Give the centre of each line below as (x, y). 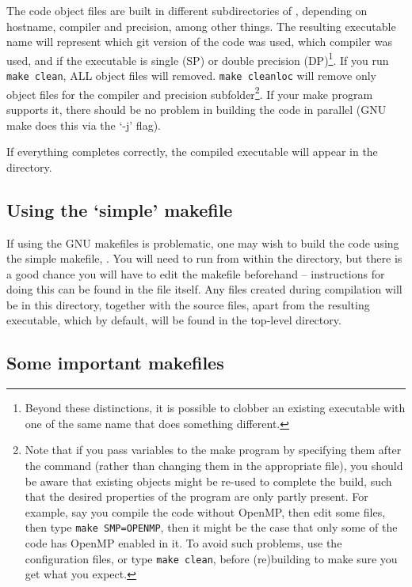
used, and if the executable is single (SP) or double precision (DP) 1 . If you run (198, 59)
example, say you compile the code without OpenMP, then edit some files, (205, 511)
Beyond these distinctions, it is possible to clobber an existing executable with (215, 408)
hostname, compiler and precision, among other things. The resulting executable (201, 26)
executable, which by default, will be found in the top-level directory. (174, 320)
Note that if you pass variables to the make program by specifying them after (213, 450)
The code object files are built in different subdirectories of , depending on (187, 10)
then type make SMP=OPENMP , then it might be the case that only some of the (211, 527)
